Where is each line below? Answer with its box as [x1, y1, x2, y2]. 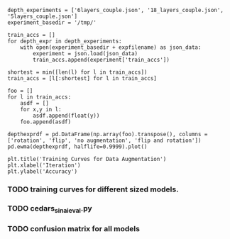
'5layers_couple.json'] [7, 13, 78, 20]
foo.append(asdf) [20, 118, 72, 126]
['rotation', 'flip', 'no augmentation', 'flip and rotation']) [7, 137, 202, 144]
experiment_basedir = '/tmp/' [7, 19, 97, 26]
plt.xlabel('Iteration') [7, 162, 81, 169]
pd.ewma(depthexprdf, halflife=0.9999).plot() [7, 143, 148, 150]
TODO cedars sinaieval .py [7, 203, 92, 215]
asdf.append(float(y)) [33, 112, 100, 119]
